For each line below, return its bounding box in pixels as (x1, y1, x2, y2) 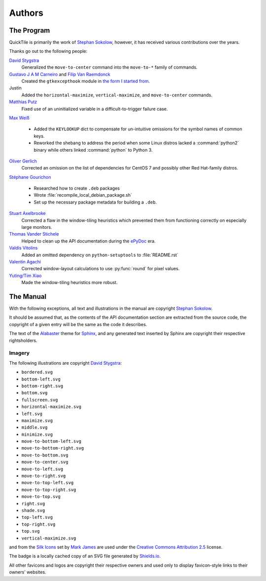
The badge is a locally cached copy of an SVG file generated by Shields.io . (9, 553, 161, 559)
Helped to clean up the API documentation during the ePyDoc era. (21, 238, 156, 244)
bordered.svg (21, 370, 53, 375)
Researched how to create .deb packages (33, 185, 120, 191)
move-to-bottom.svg (21, 452, 68, 458)
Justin (9, 85, 22, 91)
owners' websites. (9, 569, 46, 575)
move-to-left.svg (21, 466, 64, 472)
